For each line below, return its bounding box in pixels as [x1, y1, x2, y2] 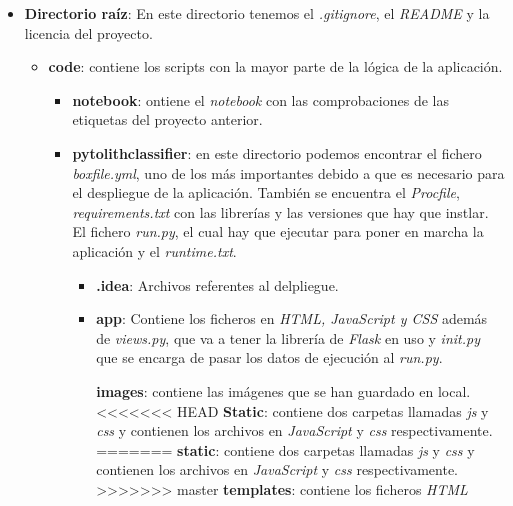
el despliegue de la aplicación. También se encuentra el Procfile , [72, 182, 460, 203]
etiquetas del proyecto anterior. [72, 109, 263, 130]
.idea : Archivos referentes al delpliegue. [96, 274, 339, 295]
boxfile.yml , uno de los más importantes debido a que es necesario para [72, 162, 505, 183]
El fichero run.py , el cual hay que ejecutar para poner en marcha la [72, 221, 484, 242]
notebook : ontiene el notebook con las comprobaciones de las [72, 89, 449, 110]
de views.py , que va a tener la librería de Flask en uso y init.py [96, 327, 480, 348]
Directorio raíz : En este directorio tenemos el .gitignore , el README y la [24, 3, 490, 23]
